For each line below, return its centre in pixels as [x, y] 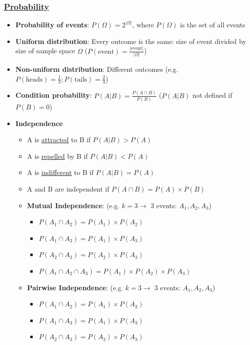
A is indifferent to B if [60, 172]
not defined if [212, 95]
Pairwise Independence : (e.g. [75, 287]
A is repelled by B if [57, 156]
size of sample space [45, 51]
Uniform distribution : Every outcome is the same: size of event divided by [131, 41]
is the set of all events [212, 25]
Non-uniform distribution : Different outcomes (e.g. [97, 69]
